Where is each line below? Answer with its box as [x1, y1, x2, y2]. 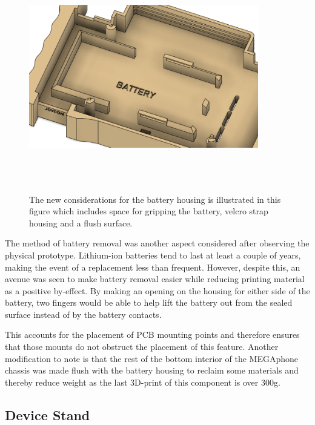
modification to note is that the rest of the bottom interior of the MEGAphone [5, 352, 298, 364]
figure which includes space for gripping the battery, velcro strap [29, 205, 268, 217]
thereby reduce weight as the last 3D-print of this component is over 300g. [5, 375, 280, 388]
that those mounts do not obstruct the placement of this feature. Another [5, 340, 279, 353]
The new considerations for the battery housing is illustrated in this [29, 193, 281, 205]
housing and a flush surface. [29, 216, 133, 229]
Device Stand [5, 405, 90, 424]
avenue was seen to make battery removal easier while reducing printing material [5, 272, 305, 285]
